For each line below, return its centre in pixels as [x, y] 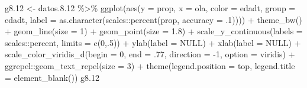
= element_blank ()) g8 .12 [52, 77]
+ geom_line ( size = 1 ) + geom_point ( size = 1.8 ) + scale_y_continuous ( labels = [154, 31]
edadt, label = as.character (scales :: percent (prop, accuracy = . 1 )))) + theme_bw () [153, 19]
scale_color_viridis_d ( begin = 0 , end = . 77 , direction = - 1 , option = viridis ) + [150, 54]
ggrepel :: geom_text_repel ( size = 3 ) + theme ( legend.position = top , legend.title [150, 65]
